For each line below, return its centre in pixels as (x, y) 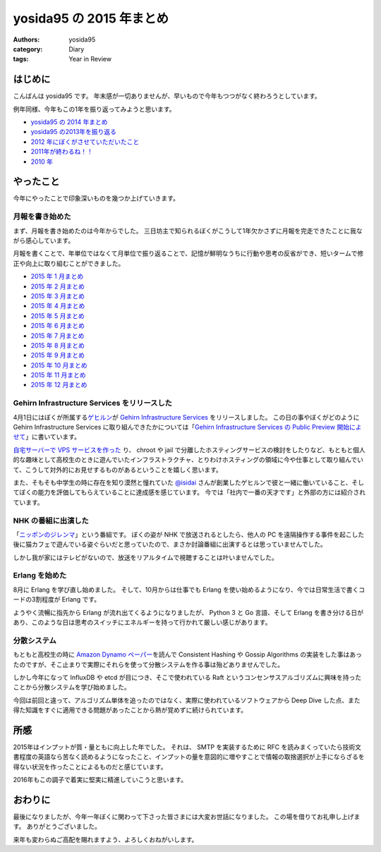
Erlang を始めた (40, 576)
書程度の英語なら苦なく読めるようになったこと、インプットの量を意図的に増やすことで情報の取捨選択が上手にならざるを (189, 757)
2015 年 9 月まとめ (58, 355)
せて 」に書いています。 (47, 437)
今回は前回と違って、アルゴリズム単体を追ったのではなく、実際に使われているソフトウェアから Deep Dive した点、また (187, 700)
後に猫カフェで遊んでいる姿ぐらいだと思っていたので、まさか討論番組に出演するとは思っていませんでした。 (170, 544)
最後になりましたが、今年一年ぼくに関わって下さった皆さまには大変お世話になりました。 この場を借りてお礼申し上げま (187, 817)
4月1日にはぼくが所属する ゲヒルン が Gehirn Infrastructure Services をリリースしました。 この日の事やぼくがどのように (186, 417)
